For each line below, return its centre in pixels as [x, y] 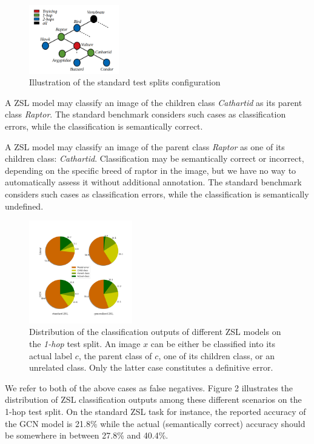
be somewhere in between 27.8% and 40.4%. [87, 435]
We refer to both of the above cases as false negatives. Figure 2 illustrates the [149, 387]
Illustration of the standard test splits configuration [125, 82]
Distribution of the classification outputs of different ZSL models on [155, 332]
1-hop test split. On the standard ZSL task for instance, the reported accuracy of [155, 411]
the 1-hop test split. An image [85, 343]
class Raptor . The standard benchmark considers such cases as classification [145, 114]
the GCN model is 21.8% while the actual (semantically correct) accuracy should [155, 423]
